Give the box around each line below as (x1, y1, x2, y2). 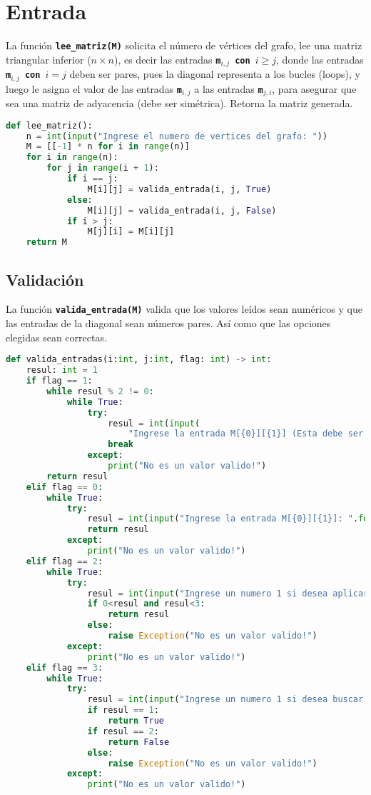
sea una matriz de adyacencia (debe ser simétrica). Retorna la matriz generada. (6, 96, 353, 111)
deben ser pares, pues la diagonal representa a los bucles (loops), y (69, 66, 360, 81)
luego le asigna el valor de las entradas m (6, 81, 183, 96)
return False (108, 736, 170, 747)
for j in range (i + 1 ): (46, 163, 159, 174)
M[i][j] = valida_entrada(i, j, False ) (87, 205, 277, 216)
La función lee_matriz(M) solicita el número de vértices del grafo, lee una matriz (6, 38, 362, 53)
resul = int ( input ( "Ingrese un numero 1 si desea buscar (87, 694, 364, 705)
